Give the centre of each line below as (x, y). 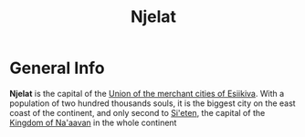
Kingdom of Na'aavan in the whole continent (93, 122)
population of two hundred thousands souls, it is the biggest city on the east (152, 103)
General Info (57, 68)
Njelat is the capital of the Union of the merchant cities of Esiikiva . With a (147, 93)
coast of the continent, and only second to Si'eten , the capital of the (137, 112)
